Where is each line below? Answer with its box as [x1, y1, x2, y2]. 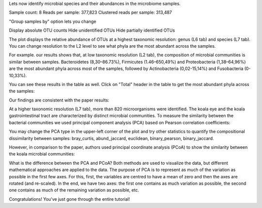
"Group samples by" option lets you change [9, 18, 97, 24]
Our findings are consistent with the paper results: [9, 97, 109, 103]
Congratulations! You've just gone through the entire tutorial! [9, 196, 131, 202]
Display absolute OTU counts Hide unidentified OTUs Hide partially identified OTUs [9, 27, 175, 34]
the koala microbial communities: [9, 151, 75, 157]
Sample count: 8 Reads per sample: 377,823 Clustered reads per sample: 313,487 [9, 10, 172, 16]
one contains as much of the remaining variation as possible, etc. [9, 187, 139, 193]
